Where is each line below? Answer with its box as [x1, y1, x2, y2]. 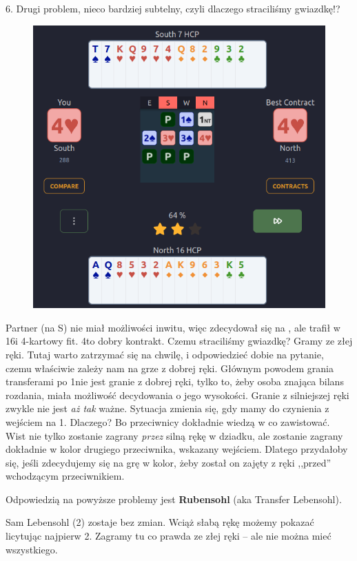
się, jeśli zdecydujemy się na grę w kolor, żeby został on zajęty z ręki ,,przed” [6, 455, 331, 469]
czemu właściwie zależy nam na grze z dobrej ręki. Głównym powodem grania [6, 360, 334, 375]
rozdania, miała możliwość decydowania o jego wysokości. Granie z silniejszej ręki [6, 387, 349, 402]
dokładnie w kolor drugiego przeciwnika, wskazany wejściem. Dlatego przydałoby [6, 442, 348, 456]
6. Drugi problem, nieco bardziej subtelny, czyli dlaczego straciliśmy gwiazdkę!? [6, 1, 340, 15]
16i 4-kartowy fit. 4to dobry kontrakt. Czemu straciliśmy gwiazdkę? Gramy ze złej [6, 334, 353, 348]
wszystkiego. [6, 542, 58, 556]
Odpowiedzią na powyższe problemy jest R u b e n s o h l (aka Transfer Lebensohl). [6, 491, 342, 506]
